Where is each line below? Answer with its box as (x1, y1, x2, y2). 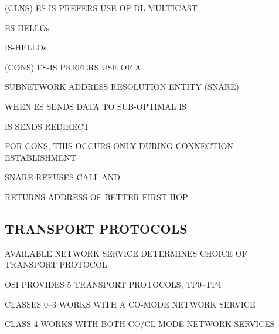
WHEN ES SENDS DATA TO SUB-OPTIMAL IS (5, 100, 186, 112)
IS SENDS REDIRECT (5, 120, 90, 132)
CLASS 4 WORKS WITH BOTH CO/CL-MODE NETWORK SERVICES (5, 318, 275, 330)
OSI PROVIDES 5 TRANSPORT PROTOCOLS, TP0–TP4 (5, 278, 222, 290)
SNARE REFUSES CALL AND (5, 171, 120, 183)
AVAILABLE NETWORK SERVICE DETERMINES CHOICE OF (5, 247, 247, 259)
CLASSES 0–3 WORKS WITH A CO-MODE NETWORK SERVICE (5, 298, 256, 310)
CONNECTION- (175, 140, 236, 152)
